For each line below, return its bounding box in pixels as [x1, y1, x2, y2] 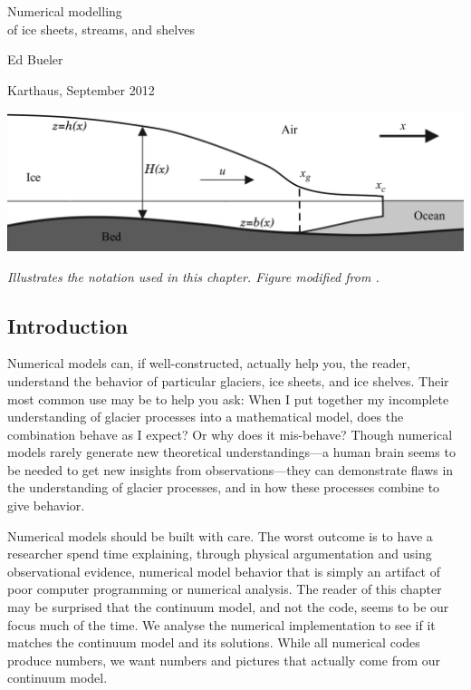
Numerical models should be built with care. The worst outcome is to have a [7, 526, 433, 545]
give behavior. [7, 496, 85, 515]
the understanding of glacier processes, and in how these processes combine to [7, 478, 440, 497]
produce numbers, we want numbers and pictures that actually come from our [7, 650, 441, 669]
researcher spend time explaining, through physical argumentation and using [7, 544, 432, 563]
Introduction [7, 311, 129, 339]
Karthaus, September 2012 [7, 80, 155, 99]
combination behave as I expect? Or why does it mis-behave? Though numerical [7, 424, 453, 443]
